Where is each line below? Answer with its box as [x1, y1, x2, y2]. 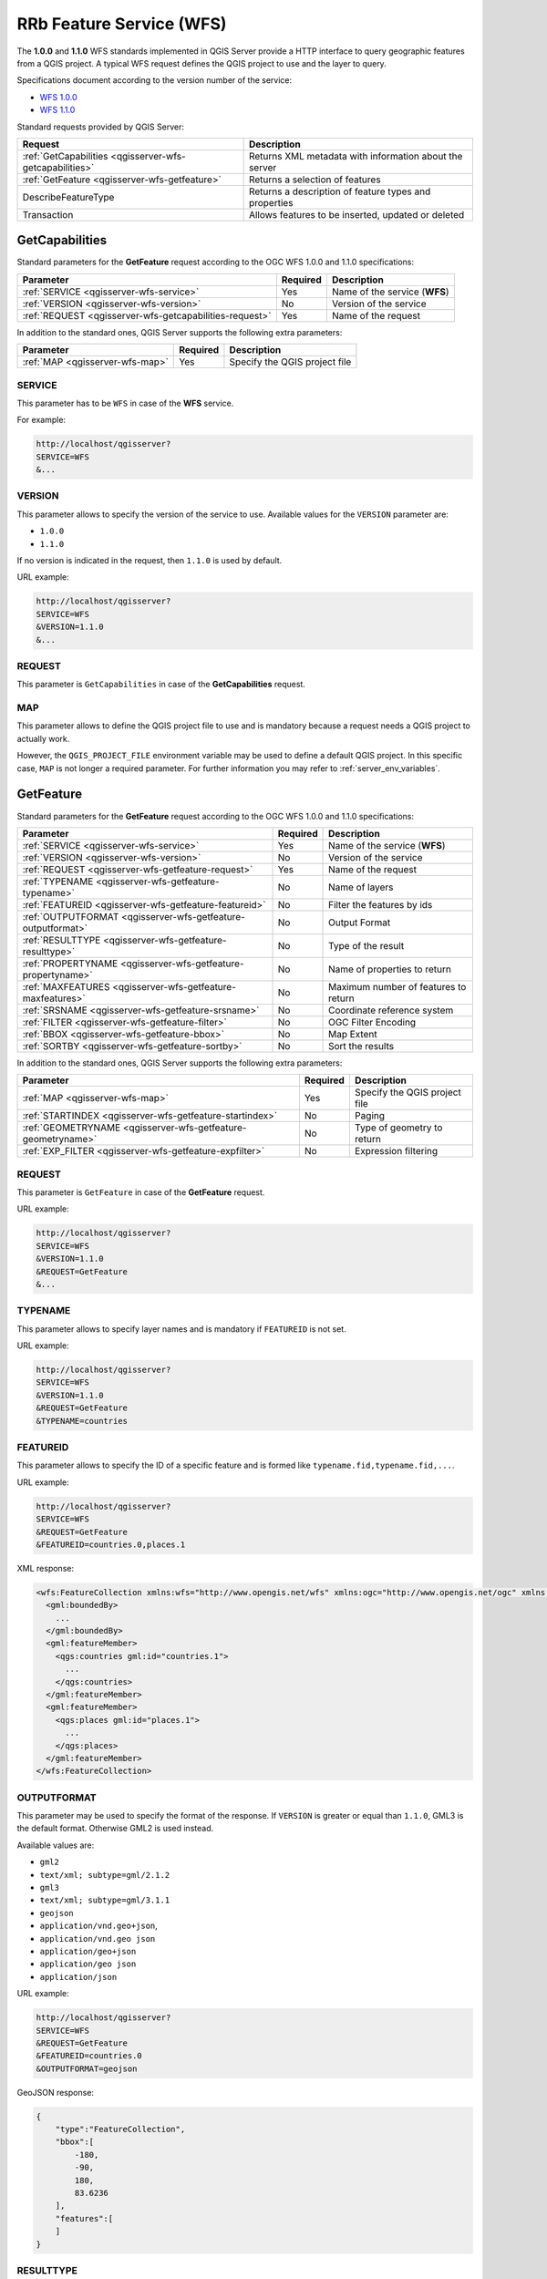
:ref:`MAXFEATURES [22, 980, 110, 993]
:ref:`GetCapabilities [22, 150, 108, 162]
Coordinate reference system [328, 1004, 454, 1016]
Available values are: [16, 1840, 95, 1851]
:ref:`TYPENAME [22, 875, 94, 888]
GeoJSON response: [16, 2087, 95, 2098]
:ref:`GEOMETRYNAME [22, 1121, 121, 1134]
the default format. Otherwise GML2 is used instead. [16, 1823, 214, 1834]
